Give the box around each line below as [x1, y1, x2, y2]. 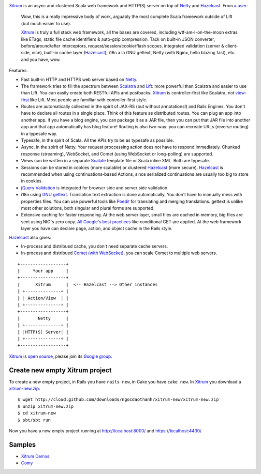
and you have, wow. [21, 56, 61, 62]
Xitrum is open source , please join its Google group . [9, 353, 112, 359]
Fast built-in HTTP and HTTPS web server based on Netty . [21, 76, 138, 82]
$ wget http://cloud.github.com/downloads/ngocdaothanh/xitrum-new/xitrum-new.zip [17, 397, 219, 402]
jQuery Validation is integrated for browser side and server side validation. [21, 184, 169, 191]
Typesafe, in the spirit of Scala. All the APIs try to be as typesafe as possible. [21, 138, 174, 143]
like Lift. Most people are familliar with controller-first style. [29, 97, 147, 103]
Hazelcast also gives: [9, 234, 52, 240]
